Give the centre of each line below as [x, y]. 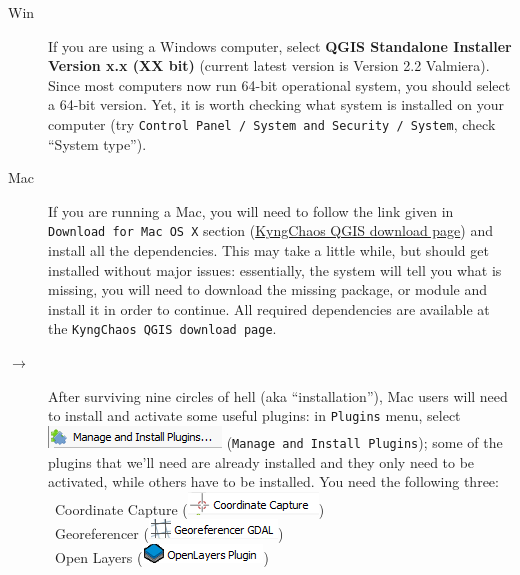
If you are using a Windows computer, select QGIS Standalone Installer [280, 45]
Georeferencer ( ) [169, 533]
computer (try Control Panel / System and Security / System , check [272, 123]
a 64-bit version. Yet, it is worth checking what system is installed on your [276, 104]
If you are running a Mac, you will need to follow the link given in [251, 210]
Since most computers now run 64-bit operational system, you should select [279, 84]
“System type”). [97, 143]
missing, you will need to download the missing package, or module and [268, 289]
